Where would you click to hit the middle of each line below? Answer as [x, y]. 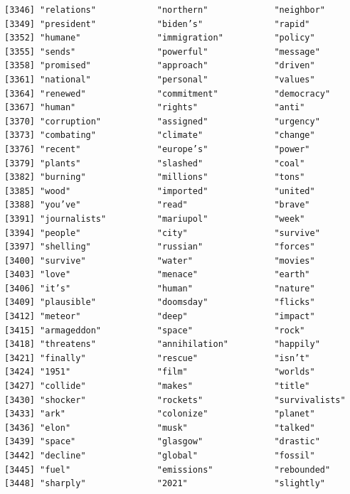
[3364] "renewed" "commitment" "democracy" [168, 93]
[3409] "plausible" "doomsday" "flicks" [160, 302]
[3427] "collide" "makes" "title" [157, 386]
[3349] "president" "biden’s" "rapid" [157, 24]
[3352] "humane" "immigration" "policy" [160, 38]
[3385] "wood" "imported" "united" [160, 191]
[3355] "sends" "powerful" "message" [162, 52]
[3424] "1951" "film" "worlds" [160, 372]
